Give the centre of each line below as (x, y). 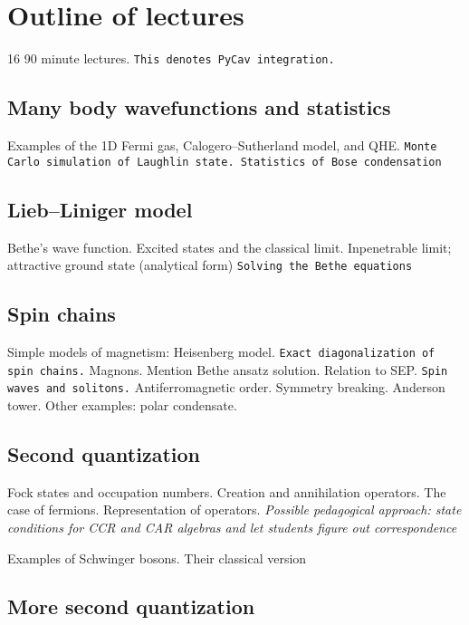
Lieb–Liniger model (100, 209)
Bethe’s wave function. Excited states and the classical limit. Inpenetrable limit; (230, 247)
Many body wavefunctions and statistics (199, 107)
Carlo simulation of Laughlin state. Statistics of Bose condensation (225, 162)
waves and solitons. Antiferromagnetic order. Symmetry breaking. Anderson (226, 387)
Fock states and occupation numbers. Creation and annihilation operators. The (227, 491)
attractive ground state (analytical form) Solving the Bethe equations (210, 265)
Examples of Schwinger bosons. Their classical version (157, 558)
